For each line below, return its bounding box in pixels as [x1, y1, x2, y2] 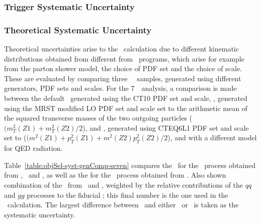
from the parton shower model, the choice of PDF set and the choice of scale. [4, 63, 242, 74]
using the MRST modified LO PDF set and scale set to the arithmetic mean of [4, 102, 247, 113]
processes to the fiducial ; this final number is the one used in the [27, 189, 228, 200]
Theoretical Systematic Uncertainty [4, 23, 152, 36]
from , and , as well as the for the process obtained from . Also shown [4, 170, 226, 180]
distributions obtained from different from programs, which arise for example [4, 53, 244, 64]
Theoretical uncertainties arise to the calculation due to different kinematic [4, 43, 239, 54]
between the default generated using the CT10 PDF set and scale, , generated [4, 93, 247, 103]
